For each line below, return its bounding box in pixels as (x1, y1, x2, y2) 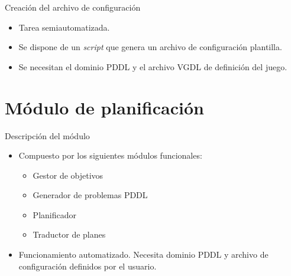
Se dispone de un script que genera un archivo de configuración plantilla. (18, 41, 282, 53)
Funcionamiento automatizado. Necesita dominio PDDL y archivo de (18, 248, 269, 261)
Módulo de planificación (5, 95, 204, 119)
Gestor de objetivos (33, 169, 104, 181)
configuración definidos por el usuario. (18, 259, 157, 272)
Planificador (33, 208, 76, 221)
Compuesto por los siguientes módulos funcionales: (18, 149, 202, 162)
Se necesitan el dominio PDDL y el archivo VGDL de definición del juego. (18, 60, 287, 73)
